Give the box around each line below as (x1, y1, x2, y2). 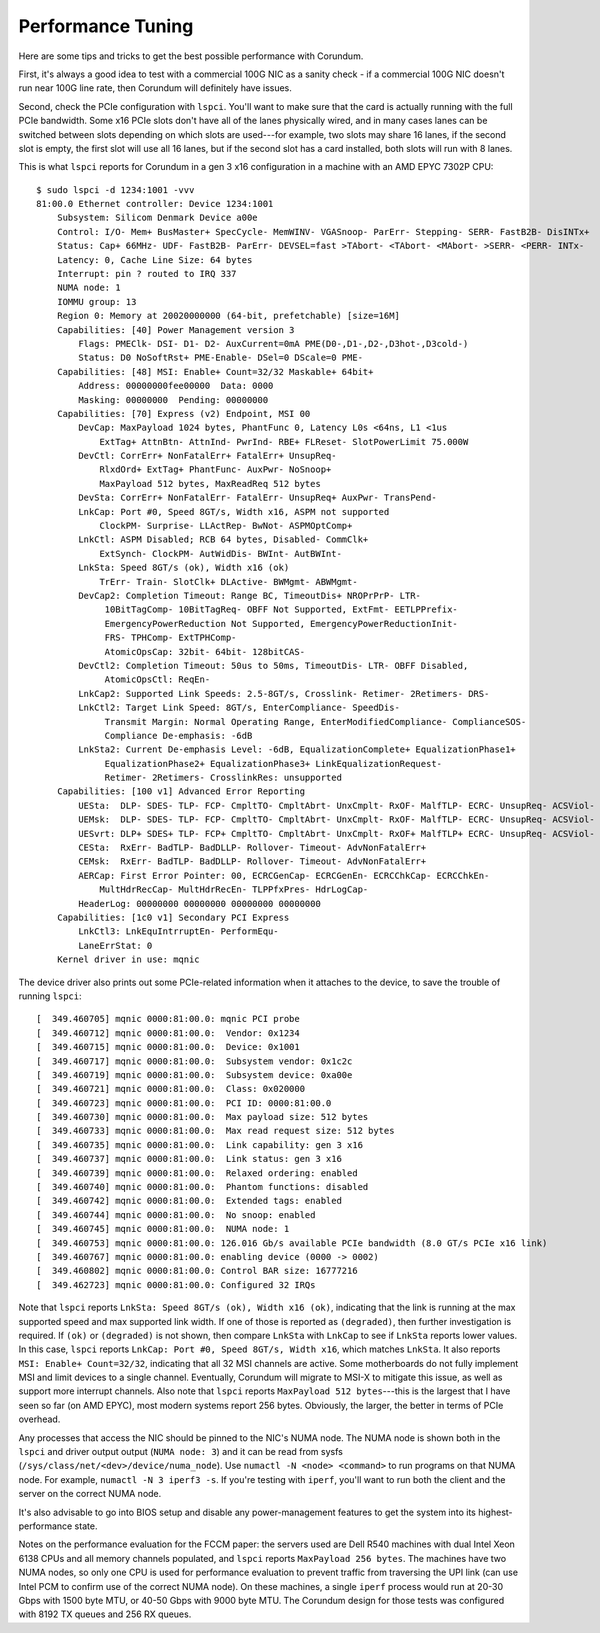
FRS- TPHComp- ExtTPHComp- (104, 632, 237, 644)
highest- (478, 1506, 514, 1518)
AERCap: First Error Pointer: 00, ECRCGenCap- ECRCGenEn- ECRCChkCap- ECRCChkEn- (78, 870, 490, 881)
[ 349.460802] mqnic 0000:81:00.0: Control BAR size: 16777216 (36, 1265, 359, 1277)
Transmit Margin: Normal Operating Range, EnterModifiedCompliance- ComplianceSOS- (104, 716, 527, 727)
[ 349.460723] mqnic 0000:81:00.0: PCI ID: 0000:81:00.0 (36, 1097, 332, 1109)
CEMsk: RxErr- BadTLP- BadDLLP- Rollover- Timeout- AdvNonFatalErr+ (78, 856, 427, 867)
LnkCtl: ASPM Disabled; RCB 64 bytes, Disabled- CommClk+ (78, 534, 369, 545)
